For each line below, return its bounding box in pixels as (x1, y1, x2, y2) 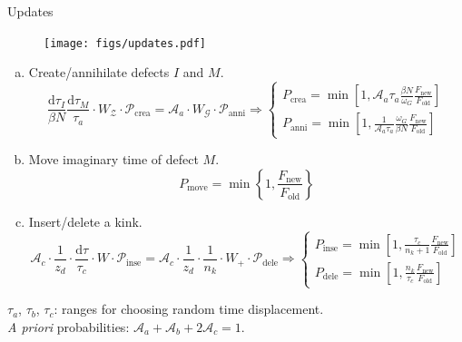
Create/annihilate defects (28, 63, 170, 82)
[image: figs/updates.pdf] (44, 36, 206, 50)
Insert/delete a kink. (28, 211, 143, 230)
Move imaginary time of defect (28, 150, 199, 169)
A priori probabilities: (7, 317, 130, 336)
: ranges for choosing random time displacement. (54, 299, 324, 318)
